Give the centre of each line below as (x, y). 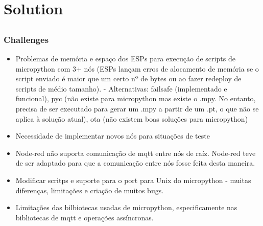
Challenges (26, 39)
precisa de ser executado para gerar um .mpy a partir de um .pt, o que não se (137, 109)
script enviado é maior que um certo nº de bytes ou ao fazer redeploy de (128, 78)
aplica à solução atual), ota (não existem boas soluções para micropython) (132, 118)
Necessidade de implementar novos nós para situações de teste (113, 136)
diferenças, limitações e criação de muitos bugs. (90, 190)
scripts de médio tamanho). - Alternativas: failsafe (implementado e (121, 88)
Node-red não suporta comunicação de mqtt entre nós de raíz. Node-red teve (136, 153)
